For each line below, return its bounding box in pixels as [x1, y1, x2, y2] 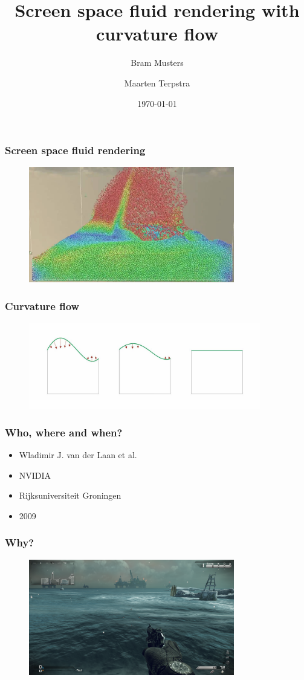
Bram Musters [131, 56, 184, 69]
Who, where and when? [5, 424, 123, 439]
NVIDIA [19, 468, 51, 481]
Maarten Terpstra [124, 76, 190, 89]
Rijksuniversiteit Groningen [19, 489, 121, 502]
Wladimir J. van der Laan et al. [19, 448, 137, 461]
